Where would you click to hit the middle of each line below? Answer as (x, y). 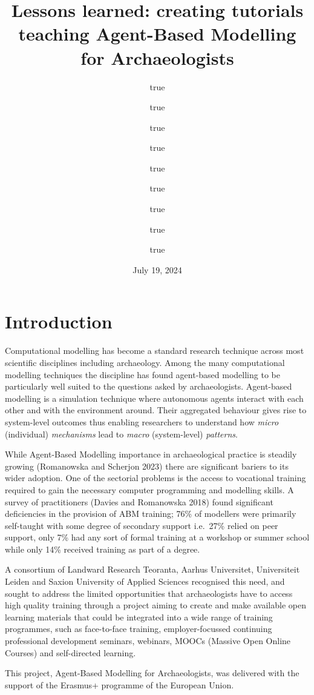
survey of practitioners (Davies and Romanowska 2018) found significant (139, 501)
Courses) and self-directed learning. (70, 652)
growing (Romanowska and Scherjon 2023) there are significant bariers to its (147, 466)
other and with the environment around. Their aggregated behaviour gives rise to (156, 410)
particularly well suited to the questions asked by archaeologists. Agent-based (149, 386)
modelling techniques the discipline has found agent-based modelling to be (142, 374)
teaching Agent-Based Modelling (157, 34)
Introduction (59, 321)
